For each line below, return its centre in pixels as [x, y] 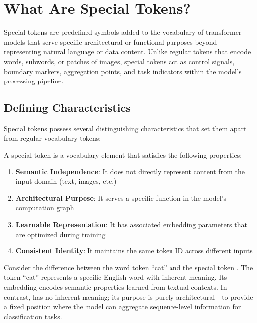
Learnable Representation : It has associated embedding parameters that [131, 224]
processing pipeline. [34, 81]
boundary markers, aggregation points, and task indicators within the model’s [123, 71]
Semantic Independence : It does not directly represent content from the [130, 171]
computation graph [45, 207]
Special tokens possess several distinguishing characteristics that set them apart [125, 128]
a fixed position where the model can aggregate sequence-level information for [123, 306]
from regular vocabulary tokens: [53, 138]
